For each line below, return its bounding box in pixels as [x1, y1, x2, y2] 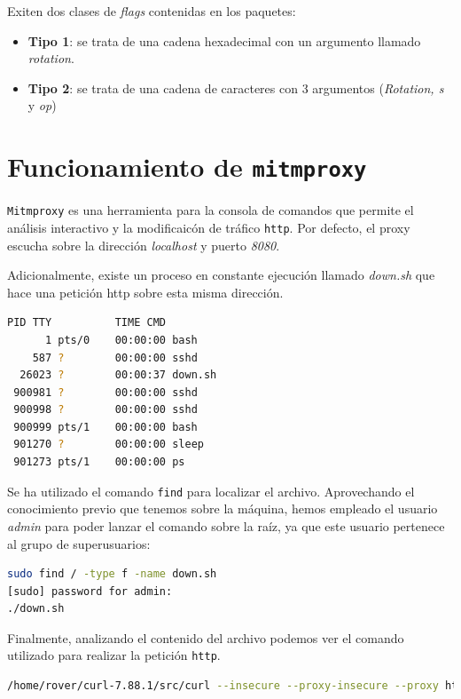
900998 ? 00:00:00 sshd [13, 403, 198, 417]
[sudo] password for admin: [7, 584, 173, 598]
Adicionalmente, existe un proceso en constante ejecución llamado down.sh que [7, 266, 435, 284]
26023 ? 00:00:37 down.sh [20, 369, 217, 382]
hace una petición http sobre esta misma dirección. [7, 282, 284, 301]
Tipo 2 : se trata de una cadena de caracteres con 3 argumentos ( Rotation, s [27, 78, 444, 97]
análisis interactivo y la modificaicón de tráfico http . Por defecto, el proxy [7, 218, 410, 236]
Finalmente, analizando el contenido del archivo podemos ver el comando [7, 628, 404, 647]
